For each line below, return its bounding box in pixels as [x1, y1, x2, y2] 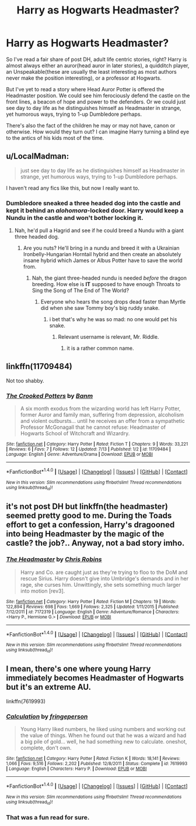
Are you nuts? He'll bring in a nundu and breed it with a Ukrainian [23, 245, 180, 252]
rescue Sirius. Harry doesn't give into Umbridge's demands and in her [20, 574, 188, 582]
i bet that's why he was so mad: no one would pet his [49, 316, 177, 323]
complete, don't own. [20, 744, 72, 751]
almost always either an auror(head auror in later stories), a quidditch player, [6, 62, 190, 69]
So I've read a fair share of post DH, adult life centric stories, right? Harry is [6, 56, 187, 63]
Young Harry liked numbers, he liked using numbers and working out [20, 725, 185, 732]
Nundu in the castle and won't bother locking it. [6, 214, 144, 222]
